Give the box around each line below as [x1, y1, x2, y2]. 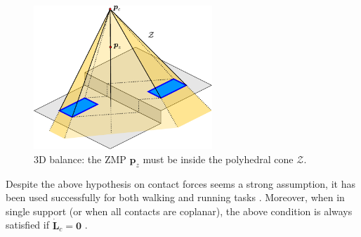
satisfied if [6, 217, 49, 232]
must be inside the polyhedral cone [143, 151, 294, 166]
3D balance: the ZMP [34, 151, 126, 166]
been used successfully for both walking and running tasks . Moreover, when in [6, 190, 345, 205]
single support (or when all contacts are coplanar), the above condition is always [6, 203, 353, 218]
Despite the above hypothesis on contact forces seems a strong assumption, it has [6, 176, 355, 191]
